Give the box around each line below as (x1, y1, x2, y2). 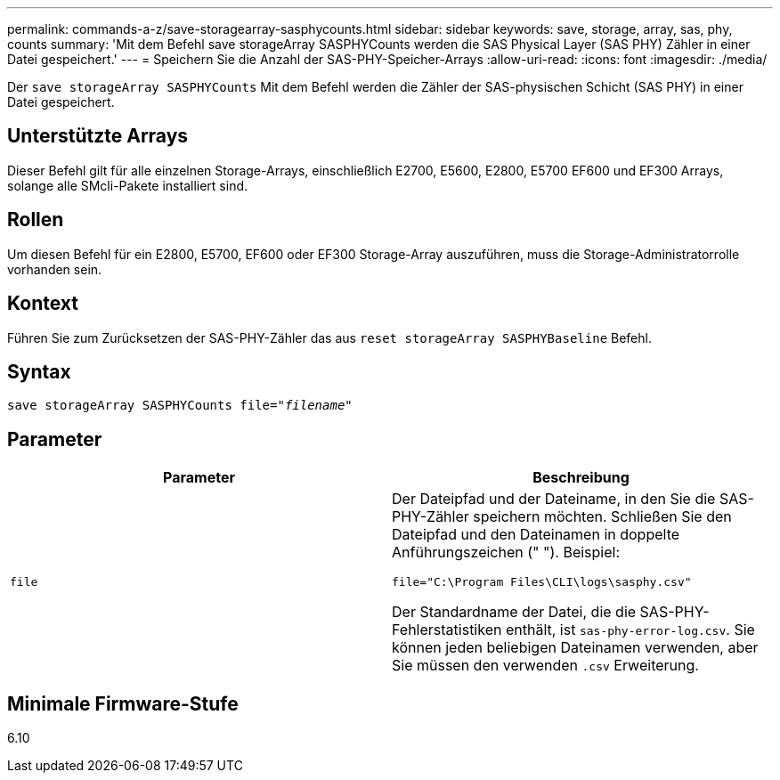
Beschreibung (532, 468, 630, 487)
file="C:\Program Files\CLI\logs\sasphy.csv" (392, 575, 692, 589)
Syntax (7, 360, 71, 383)
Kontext (7, 292, 78, 315)
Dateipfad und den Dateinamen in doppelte (392, 525, 680, 544)
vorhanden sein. (7, 261, 102, 277)
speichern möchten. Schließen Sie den (473, 508, 732, 526)
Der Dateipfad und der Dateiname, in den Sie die (392, 490, 716, 508)
